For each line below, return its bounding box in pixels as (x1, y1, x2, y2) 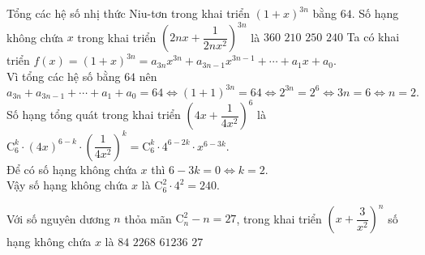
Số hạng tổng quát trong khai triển (6, 106, 181, 123)
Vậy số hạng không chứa (6, 176, 128, 193)
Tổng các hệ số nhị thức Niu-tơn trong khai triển (6, 5, 251, 21)
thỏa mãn (124, 210, 172, 227)
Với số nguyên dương (6, 210, 110, 227)
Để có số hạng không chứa (6, 160, 137, 177)
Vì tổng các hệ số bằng (6, 67, 121, 84)
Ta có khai (346, 28, 400, 45)
